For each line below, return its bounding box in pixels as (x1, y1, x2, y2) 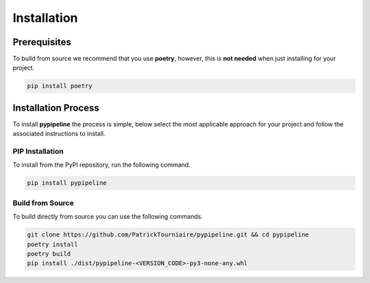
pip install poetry (27, 82, 92, 90)
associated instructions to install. (12, 130, 106, 138)
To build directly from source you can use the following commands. (12, 213, 203, 221)
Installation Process (12, 102, 99, 113)
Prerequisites (12, 36, 71, 48)
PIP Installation (12, 147, 64, 157)
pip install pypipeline (27, 179, 108, 187)
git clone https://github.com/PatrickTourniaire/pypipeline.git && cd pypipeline (27, 231, 310, 239)
